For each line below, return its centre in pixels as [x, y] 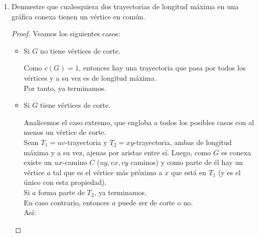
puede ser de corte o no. [155, 202]
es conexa [236, 152]
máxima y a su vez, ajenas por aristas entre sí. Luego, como [117, 152]
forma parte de [62, 192]
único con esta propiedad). [65, 182]
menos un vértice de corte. [65, 132]
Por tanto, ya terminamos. [65, 88]
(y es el [229, 172]
